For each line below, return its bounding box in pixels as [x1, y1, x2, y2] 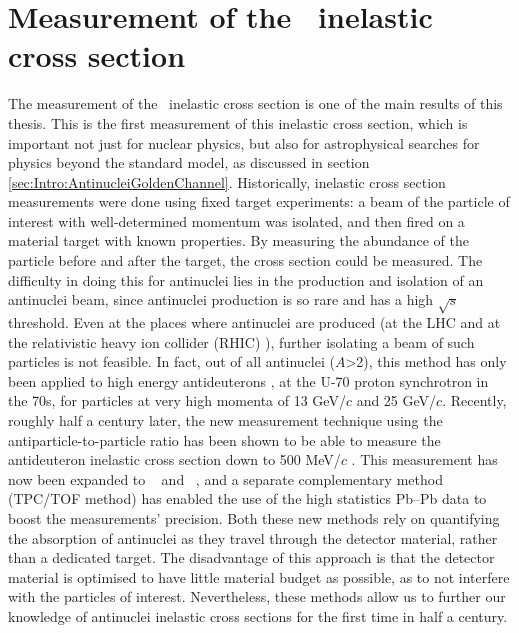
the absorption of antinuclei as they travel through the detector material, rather [8, 527, 498, 548]
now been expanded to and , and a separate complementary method [8, 468, 443, 489]
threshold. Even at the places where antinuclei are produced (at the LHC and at [8, 312, 501, 333]
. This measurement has [351, 449, 498, 470]
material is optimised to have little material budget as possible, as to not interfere [8, 566, 510, 587]
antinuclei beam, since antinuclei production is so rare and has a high [8, 289, 434, 310]
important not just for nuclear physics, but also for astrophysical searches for [8, 132, 480, 153]
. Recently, [442, 390, 507, 411]
